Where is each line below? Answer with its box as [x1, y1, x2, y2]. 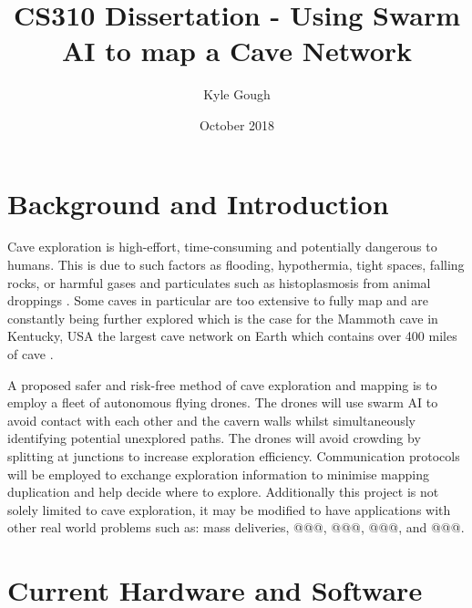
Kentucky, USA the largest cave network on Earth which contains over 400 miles [7, 326, 457, 345]
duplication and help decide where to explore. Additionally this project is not [7, 482, 439, 501]
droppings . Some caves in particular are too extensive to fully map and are [7, 291, 429, 310]
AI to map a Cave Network [62, 32, 412, 69]
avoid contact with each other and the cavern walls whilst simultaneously [7, 410, 416, 429]
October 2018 [199, 115, 275, 134]
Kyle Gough [203, 85, 271, 104]
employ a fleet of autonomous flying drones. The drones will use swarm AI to [7, 393, 438, 412]
